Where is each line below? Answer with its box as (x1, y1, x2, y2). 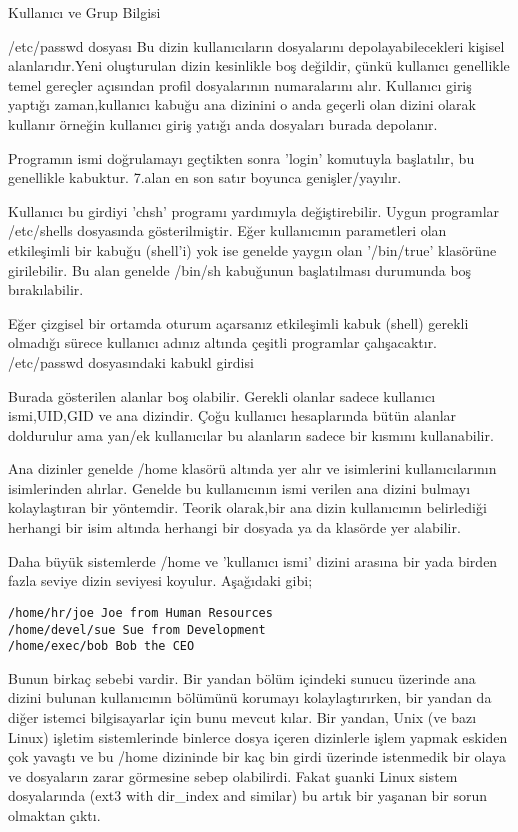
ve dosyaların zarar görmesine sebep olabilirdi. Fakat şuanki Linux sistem (8, 765, 458, 786)
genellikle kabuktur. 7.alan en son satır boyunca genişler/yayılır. (8, 167, 402, 188)
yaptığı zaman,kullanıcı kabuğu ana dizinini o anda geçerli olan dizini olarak (8, 94, 476, 115)
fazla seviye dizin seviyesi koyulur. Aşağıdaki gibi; (8, 570, 313, 591)
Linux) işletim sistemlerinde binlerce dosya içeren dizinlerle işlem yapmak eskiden (8, 726, 508, 747)
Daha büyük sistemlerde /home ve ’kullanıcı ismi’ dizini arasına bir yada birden (8, 550, 498, 571)
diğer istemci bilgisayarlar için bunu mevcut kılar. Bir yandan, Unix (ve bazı (8, 707, 477, 727)
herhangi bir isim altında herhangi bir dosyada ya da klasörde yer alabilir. (8, 517, 461, 538)
